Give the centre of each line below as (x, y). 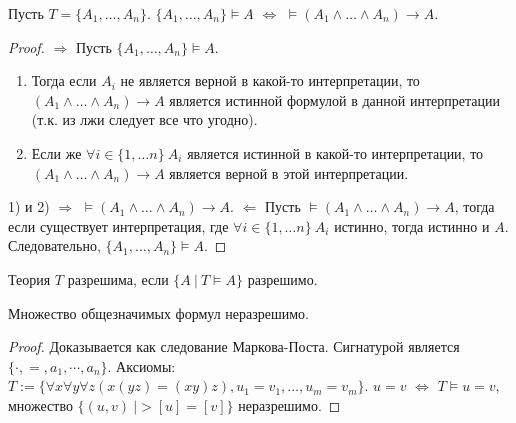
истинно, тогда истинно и (412, 225)
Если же (56, 152)
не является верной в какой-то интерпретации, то (270, 80)
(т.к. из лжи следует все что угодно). (144, 119)
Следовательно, (54, 245)
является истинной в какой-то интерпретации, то (335, 152)
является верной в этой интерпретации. (289, 172)
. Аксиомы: (141, 365)
